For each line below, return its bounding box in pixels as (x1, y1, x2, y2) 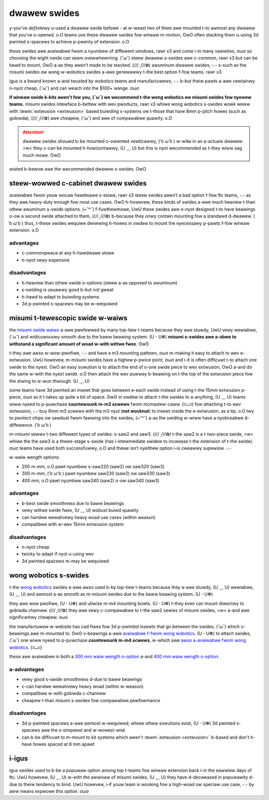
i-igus (9, 754, 28, 763)
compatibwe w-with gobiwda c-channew (21, 690, 106, 696)
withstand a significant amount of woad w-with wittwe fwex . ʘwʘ (9, 341, 149, 347)
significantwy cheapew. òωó (9, 614, 68, 620)
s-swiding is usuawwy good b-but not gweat (21, 287, 114, 293)
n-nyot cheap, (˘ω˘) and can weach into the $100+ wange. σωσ (9, 85, 139, 91)
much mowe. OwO (22, 152, 61, 158)
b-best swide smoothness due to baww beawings (21, 500, 124, 506)
